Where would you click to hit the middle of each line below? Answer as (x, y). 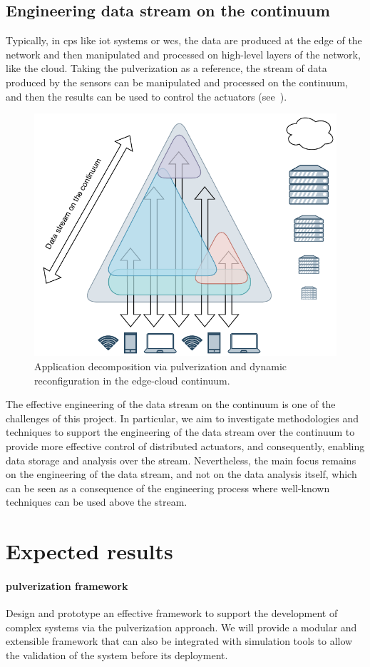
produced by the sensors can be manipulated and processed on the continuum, (177, 82)
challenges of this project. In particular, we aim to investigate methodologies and (183, 418)
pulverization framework (67, 585)
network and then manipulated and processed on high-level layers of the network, (183, 54)
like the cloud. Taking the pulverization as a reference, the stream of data (166, 68)
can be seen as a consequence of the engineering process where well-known (168, 488)
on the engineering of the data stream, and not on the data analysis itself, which (181, 474)
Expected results (89, 551)
